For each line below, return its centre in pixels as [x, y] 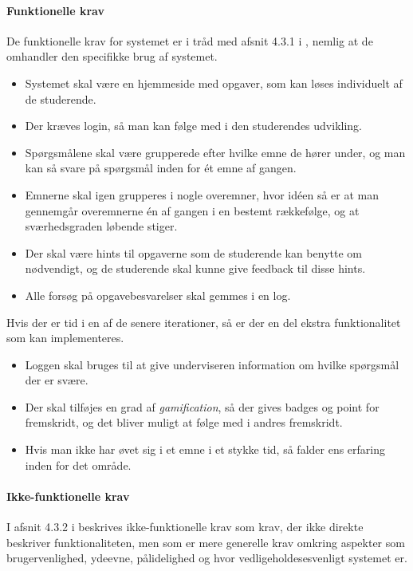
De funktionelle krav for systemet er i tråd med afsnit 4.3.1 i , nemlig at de [190, 40]
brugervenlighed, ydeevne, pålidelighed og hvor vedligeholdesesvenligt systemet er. [207, 558]
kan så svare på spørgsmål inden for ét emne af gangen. [161, 168]
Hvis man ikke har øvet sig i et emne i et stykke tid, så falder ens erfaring [205, 449]
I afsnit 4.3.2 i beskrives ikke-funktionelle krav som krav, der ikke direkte [185, 527]
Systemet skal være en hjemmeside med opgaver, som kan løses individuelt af [214, 83]
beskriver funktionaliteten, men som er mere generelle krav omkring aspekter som [206, 542]
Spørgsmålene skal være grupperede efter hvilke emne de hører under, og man [215, 152]
